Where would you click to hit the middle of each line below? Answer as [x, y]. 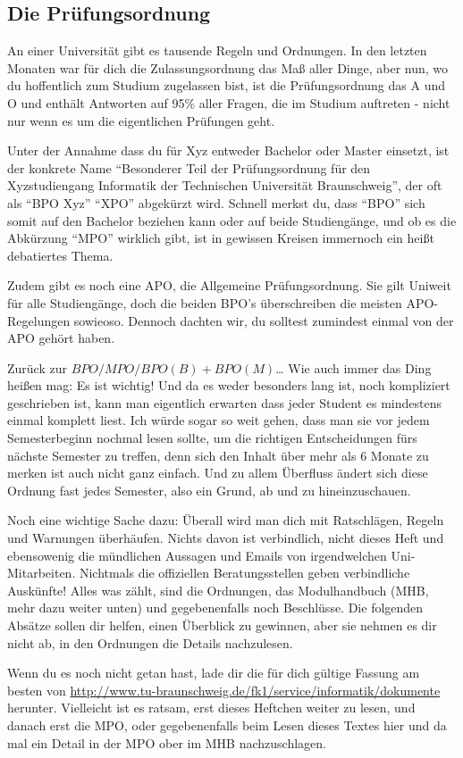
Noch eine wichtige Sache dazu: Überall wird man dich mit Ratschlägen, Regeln [226, 520]
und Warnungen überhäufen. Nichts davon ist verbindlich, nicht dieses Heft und [226, 538]
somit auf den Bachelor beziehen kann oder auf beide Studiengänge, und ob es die [232, 220]
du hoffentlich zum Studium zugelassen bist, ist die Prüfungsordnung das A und [227, 85]
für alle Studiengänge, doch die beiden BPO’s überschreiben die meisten [205, 302]
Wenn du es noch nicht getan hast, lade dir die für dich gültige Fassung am [214, 673]
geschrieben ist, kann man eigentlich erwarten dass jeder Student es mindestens [224, 402]
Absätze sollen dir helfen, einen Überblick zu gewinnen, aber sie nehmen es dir [222, 625]
